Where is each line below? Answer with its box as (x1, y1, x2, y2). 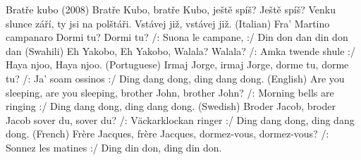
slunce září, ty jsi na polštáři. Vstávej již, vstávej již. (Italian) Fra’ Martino (6, 16, 330, 30)
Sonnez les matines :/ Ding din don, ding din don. (6, 140, 222, 154)
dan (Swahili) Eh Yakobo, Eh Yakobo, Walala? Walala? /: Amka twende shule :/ (6, 43, 355, 58)
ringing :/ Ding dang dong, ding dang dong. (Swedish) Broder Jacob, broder (6, 99, 336, 113)
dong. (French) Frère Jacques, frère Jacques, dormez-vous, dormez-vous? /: (6, 126, 329, 141)
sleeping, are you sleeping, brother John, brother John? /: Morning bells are (6, 85, 334, 99)
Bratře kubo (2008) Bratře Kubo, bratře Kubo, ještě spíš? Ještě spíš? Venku (6, 2, 336, 16)
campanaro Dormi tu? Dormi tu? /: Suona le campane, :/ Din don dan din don (6, 30, 348, 44)
